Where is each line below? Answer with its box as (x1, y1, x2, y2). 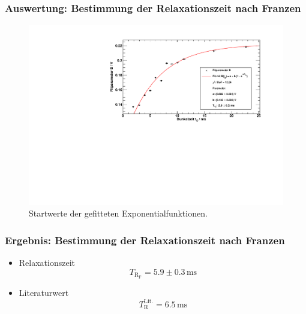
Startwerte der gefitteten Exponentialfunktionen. (29, 207, 208, 220)
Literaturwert (19, 286, 69, 298)
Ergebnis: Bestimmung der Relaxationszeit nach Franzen (5, 232, 285, 247)
